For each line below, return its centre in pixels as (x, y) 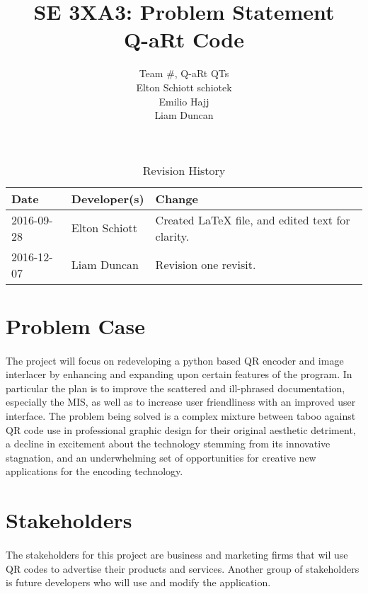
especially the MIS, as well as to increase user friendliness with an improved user (181, 402)
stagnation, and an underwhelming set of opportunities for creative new (161, 457)
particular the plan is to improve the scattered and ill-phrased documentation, (176, 388)
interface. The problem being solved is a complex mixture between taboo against (181, 416)
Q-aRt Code (184, 39)
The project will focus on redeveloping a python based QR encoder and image (175, 360)
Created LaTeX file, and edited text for (253, 219)
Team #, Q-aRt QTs (184, 73)
